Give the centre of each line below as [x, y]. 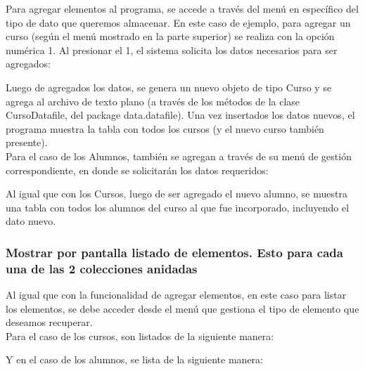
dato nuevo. [31, 221]
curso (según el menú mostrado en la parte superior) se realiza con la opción [170, 36]
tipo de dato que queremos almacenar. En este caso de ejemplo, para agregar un [178, 22]
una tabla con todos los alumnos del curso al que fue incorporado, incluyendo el [178, 207]
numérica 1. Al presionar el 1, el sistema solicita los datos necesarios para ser [172, 50]
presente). [27, 142]
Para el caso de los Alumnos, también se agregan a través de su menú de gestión [179, 156]
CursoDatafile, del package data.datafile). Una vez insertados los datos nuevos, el [180, 115]
